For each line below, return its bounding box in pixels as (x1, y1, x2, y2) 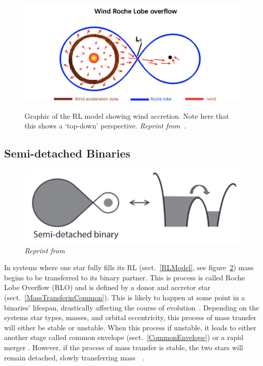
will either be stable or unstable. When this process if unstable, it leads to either (4, 322, 256, 332)
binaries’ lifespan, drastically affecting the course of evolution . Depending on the (4, 302, 259, 312)
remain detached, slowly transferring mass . (4, 352, 145, 362)
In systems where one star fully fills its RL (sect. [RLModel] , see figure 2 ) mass (4, 262, 254, 273)
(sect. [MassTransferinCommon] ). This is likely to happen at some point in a (4, 292, 245, 303)
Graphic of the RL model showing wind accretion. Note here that (25, 110, 229, 121)
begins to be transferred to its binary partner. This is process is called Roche (4, 272, 245, 282)
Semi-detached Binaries (4, 145, 131, 161)
